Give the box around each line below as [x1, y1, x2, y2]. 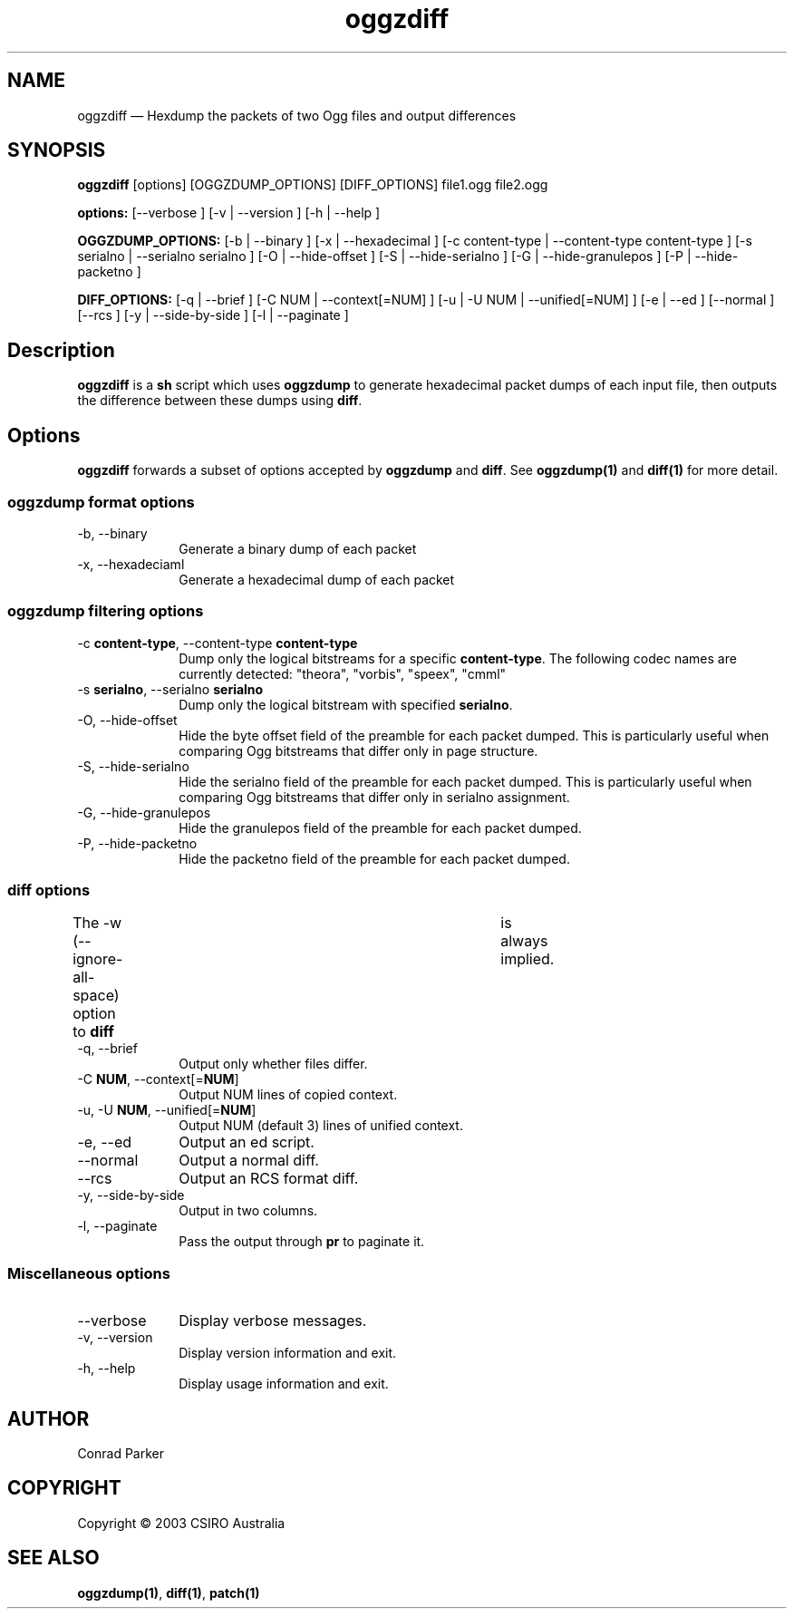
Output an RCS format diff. [179, 1169, 359, 1188]
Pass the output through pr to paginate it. [179, 1234, 425, 1250]
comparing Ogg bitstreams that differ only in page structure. [179, 742, 538, 759]
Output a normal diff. [179, 1151, 319, 1170]
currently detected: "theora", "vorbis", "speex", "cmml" [179, 665, 507, 682]
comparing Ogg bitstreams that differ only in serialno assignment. [179, 789, 570, 805]
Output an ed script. [179, 1133, 315, 1152]
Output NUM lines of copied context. [179, 1087, 398, 1103]
